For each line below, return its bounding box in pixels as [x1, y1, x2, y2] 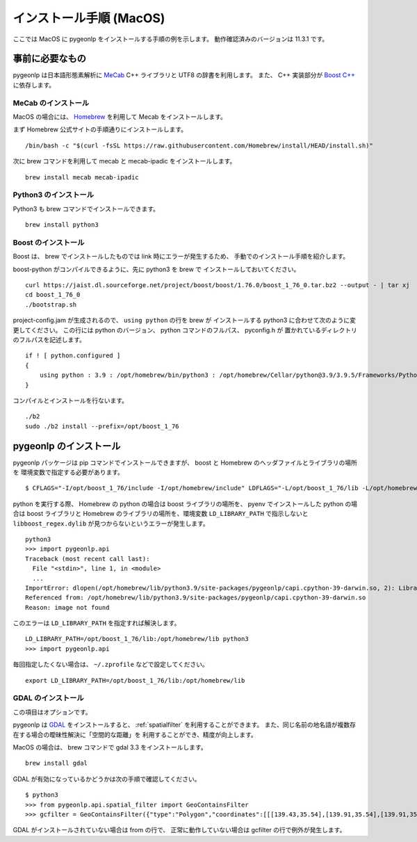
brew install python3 [25, 221, 99, 229]
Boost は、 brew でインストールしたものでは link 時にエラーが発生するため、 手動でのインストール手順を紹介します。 [13, 252, 350, 261]
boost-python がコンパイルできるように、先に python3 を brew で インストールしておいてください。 [13, 265, 300, 273]
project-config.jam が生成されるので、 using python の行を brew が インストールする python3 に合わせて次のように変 [13, 316, 357, 325]
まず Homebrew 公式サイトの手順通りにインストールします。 [13, 125, 188, 133]
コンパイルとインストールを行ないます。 [13, 396, 129, 405]
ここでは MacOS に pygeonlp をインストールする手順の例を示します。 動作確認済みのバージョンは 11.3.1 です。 [13, 35, 329, 43]
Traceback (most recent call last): [25, 555, 150, 562]
